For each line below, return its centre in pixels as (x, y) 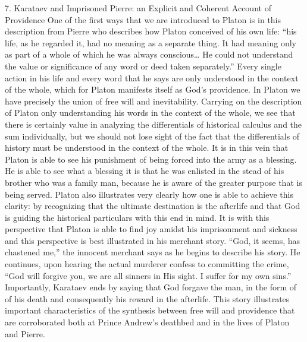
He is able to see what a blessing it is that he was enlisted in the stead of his (145, 171)
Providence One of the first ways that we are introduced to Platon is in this (143, 19)
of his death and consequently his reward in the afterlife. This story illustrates (147, 298)
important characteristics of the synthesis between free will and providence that (150, 310)
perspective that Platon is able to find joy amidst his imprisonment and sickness (151, 229)
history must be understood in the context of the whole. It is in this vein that (147, 148)
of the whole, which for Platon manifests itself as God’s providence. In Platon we (153, 89)
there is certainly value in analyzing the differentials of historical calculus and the (153, 124)
